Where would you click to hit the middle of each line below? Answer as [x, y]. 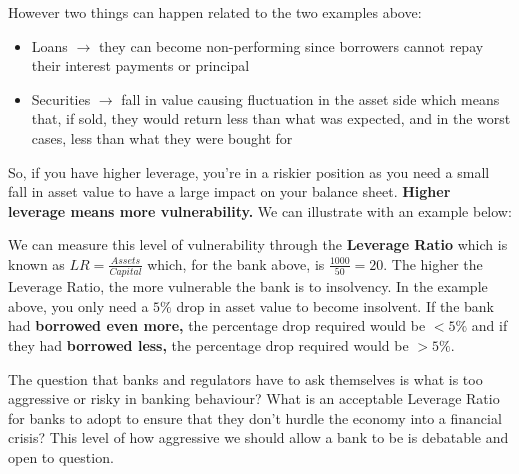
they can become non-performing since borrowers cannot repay [291, 45]
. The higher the [433, 263]
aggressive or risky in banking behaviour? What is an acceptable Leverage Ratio [254, 398]
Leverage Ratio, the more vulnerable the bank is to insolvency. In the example [248, 286]
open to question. [61, 457]
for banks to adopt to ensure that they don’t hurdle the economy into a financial [255, 417]
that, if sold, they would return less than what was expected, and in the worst [271, 118]
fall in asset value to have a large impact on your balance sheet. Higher [229, 191]
